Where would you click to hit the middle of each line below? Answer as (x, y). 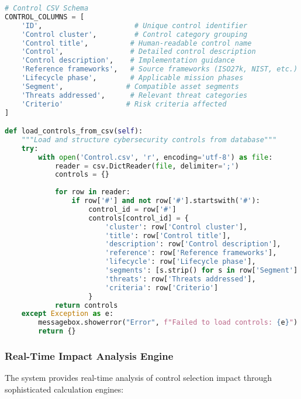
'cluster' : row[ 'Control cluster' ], (176, 227)
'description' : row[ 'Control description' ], (193, 244)
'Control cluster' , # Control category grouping (134, 34)
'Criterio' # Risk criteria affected (124, 104)
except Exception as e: (68, 314)
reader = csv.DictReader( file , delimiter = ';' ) (147, 166)
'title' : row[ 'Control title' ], (168, 235)
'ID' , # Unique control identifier (134, 25)
